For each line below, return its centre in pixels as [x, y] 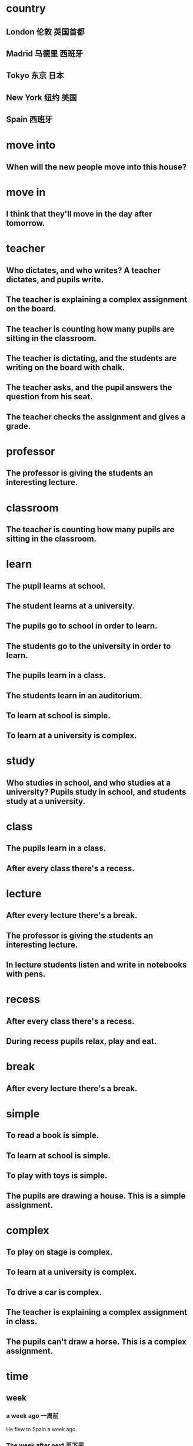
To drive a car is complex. [54, 1292]
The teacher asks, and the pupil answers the [89, 388]
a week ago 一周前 [32, 1416]
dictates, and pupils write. [55, 279]
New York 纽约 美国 [41, 97]
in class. [22, 1322]
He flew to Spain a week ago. [42, 1429]
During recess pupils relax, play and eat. [81, 1041]
